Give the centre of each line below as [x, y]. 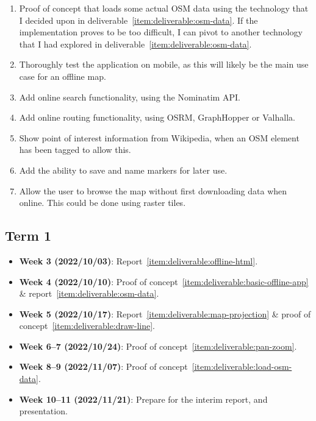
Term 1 [28, 235]
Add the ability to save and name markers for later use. [123, 170]
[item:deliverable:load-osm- [242, 366]
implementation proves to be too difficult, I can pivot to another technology [161, 32]
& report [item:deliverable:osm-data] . [89, 293]
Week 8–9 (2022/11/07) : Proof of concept [103, 366]
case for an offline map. [63, 76]
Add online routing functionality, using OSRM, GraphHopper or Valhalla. [157, 117]
